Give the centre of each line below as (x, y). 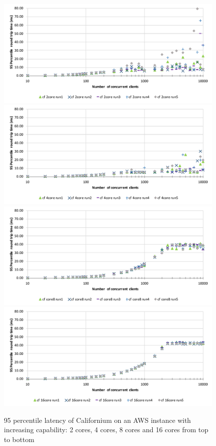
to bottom (19, 439)
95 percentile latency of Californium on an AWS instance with (97, 420)
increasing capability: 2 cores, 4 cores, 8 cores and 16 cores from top (106, 430)
